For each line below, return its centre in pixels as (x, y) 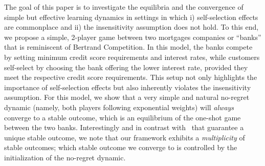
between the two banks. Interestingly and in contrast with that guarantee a (124, 127)
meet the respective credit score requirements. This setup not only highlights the (131, 77)
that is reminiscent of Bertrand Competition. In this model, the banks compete (128, 47)
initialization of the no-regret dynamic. (65, 157)
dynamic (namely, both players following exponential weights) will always (119, 107)
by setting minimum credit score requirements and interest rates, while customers (132, 57)
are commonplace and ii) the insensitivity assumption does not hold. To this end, (131, 27)
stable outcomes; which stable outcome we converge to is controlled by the (121, 147)
